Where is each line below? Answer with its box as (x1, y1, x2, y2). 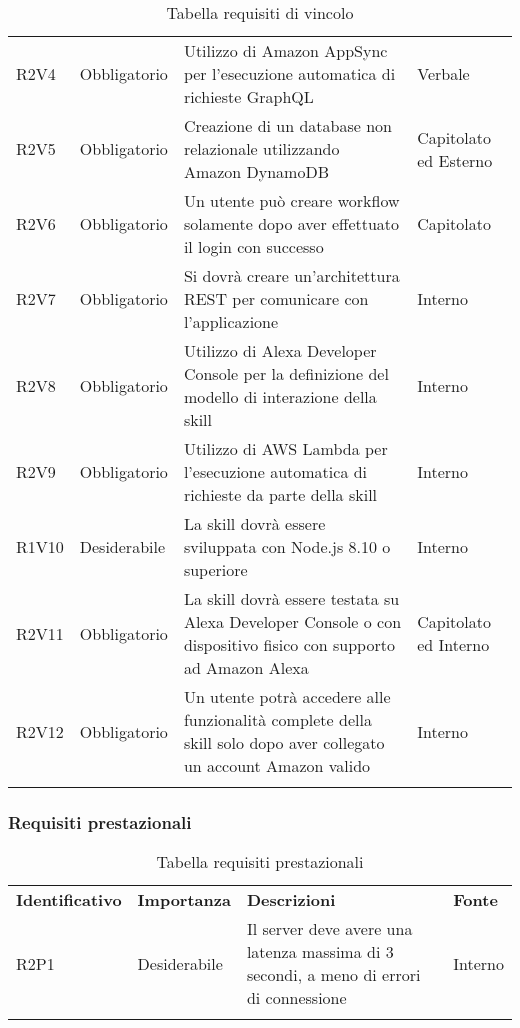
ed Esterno (417, 148, 493, 172)
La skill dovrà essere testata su (183, 587, 400, 610)
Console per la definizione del (183, 362, 389, 385)
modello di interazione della (183, 385, 377, 408)
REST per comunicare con (183, 287, 369, 310)
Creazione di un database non (183, 114, 393, 137)
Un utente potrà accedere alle (183, 685, 391, 708)
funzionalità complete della (183, 708, 372, 731)
